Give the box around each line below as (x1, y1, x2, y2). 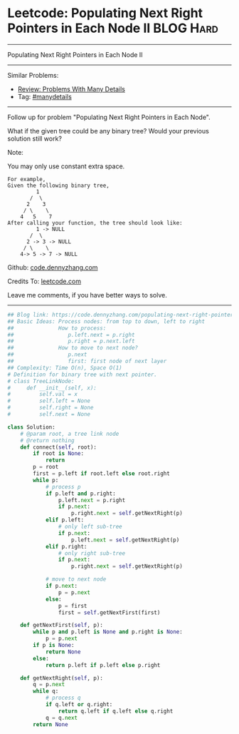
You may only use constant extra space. (7, 162, 125, 170)
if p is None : (33, 642, 75, 649)
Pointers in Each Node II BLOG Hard (7, 20, 218, 36)
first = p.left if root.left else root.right (33, 470, 171, 477)
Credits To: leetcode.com (7, 277, 82, 285)
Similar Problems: (7, 71, 59, 79)
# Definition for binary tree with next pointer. (7, 371, 158, 378)
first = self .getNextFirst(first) (58, 608, 161, 616)
